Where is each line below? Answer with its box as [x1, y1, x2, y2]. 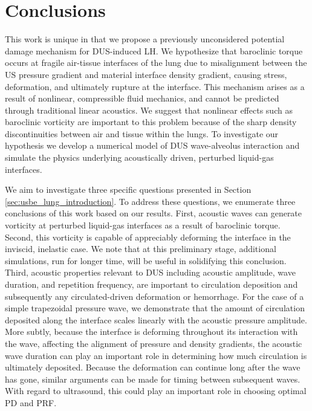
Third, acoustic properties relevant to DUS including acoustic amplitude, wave [5, 266, 296, 279]
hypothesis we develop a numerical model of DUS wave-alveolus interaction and [5, 139, 300, 152]
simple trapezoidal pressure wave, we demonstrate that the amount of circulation [5, 302, 305, 314]
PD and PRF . [5, 396, 57, 409]
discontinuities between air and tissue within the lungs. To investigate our [5, 127, 279, 140]
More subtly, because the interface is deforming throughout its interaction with [5, 325, 298, 338]
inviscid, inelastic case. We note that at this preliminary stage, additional [5, 242, 276, 255]
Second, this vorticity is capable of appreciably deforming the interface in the [5, 230, 291, 243]
